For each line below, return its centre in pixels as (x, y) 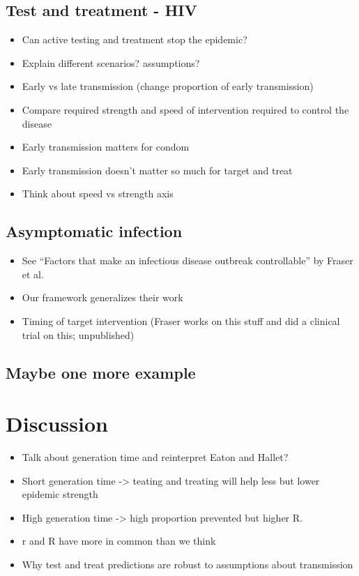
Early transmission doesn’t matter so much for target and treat (157, 170)
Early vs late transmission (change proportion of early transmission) (168, 86)
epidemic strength (60, 494)
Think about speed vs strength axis (98, 194)
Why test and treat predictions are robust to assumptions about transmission (188, 564)
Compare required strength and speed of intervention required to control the (185, 109)
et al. (33, 274)
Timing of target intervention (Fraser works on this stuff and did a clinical (181, 320)
